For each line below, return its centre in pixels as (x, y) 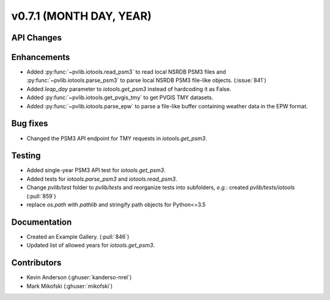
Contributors (36, 263)
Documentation (42, 222)
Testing (26, 156)
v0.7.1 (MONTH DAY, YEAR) (82, 16)
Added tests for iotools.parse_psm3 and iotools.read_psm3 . (102, 179)
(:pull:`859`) (41, 196)
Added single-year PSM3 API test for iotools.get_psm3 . (96, 170)
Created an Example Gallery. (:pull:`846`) (78, 236)
